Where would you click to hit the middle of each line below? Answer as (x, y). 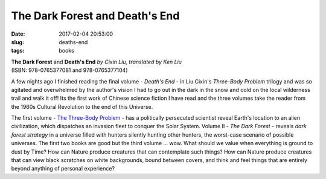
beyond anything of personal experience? (63, 169)
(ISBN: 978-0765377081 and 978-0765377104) (69, 70)
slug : (18, 42)
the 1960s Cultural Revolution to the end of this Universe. (82, 106)
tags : (18, 51)
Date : (18, 34)
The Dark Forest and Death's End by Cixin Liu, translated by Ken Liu (97, 62)
